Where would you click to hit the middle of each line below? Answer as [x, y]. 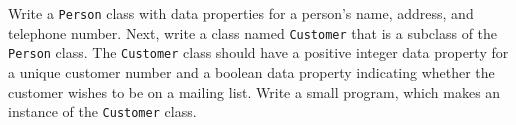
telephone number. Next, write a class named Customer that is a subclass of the [253, 32]
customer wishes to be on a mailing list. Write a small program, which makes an [254, 91]
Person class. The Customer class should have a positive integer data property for [258, 52]
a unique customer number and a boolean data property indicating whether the [251, 71]
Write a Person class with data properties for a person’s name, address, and [241, 13]
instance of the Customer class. [102, 111]
